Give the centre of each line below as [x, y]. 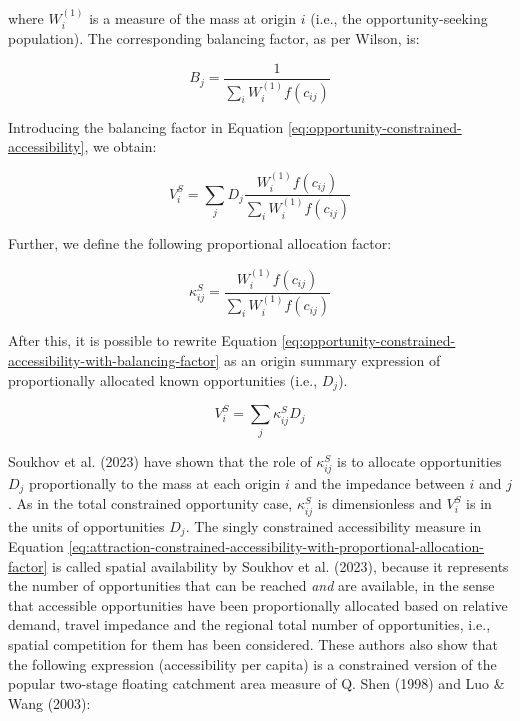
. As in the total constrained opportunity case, [150, 503]
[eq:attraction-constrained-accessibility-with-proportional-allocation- [276, 546]
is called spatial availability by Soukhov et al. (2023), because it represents [280, 565]
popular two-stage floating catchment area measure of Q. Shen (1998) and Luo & [256, 683]
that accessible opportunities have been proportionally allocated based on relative [258, 604]
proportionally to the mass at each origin [155, 482]
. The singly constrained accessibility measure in [333, 525]
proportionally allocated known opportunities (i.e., [163, 379]
